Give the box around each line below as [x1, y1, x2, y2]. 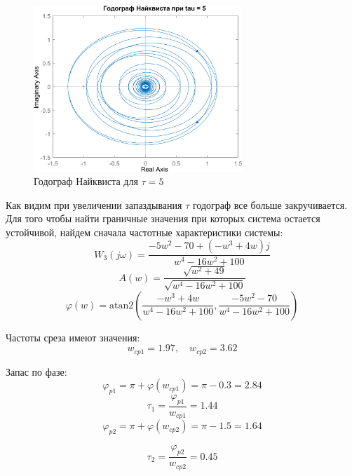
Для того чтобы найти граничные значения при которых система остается [6, 211, 320, 226]
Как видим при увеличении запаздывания [6, 197, 182, 212]
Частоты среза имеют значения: [6, 329, 140, 344]
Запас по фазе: [6, 364, 67, 379]
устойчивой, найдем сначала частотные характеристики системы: [6, 224, 283, 239]
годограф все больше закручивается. [192, 197, 348, 212]
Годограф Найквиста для [34, 174, 138, 189]
